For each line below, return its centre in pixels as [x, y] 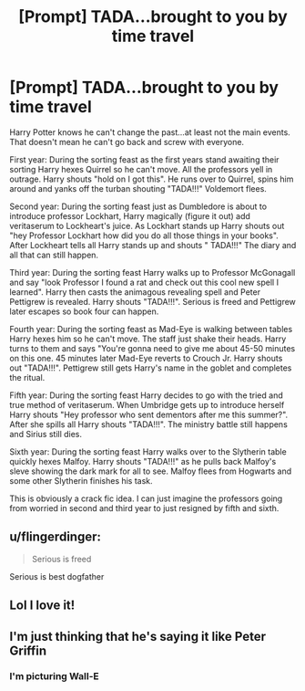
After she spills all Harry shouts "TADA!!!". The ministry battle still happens [149, 424]
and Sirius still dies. [46, 434]
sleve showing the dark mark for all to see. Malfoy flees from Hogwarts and [151, 471]
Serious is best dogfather [57, 576]
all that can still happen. [54, 255]
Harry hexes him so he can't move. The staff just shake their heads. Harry [148, 339]
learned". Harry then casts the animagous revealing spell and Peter [135, 292]
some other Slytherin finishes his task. [81, 480]
